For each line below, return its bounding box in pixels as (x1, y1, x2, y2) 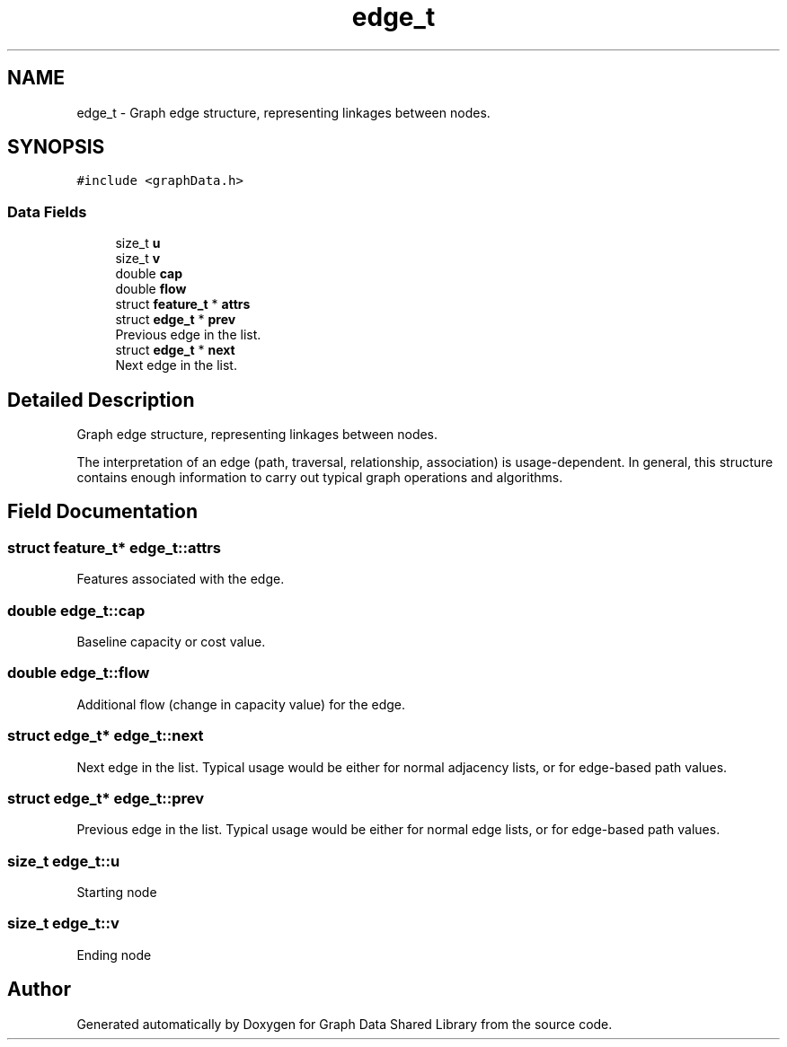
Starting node (76, 884, 157, 900)
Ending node (76, 946, 152, 963)
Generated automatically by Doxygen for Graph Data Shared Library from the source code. (76, 1016, 613, 1032)
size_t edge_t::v (7, 914, 119, 933)
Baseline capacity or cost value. (76, 634, 266, 649)
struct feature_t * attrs (115, 296, 251, 312)
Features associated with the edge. (76, 571, 285, 587)
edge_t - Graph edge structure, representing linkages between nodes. (76, 104, 491, 120)
